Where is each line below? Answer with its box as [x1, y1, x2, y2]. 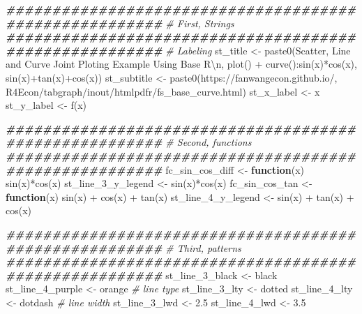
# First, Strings [165, 15, 234, 30]
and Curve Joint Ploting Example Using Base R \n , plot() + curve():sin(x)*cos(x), [6, 57, 357, 71]
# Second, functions [165, 135, 252, 149]
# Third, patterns [165, 240, 241, 255]
